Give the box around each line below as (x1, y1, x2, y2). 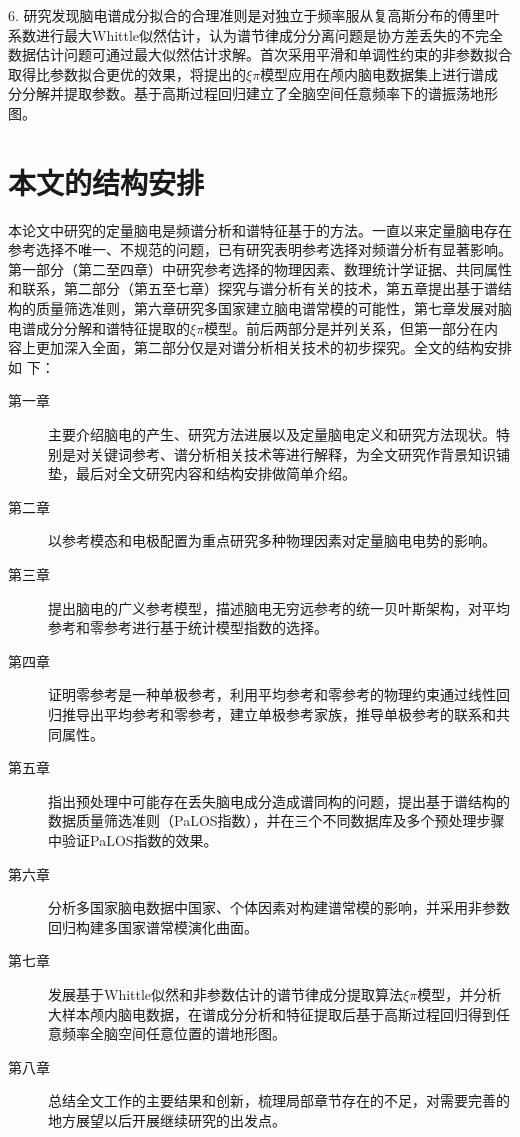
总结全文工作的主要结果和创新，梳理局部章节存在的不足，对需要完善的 (48, 1090, 510, 1111)
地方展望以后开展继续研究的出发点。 (48, 1109, 286, 1130)
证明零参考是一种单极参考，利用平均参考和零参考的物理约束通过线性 (48, 684, 496, 705)
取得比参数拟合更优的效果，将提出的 (8, 63, 246, 84)
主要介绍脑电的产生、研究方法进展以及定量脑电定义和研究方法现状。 (48, 424, 496, 445)
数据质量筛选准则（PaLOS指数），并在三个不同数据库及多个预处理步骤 (48, 810, 505, 831)
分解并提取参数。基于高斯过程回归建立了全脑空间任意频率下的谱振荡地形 (21, 83, 498, 104)
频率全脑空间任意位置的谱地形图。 (61, 1023, 286, 1044)
